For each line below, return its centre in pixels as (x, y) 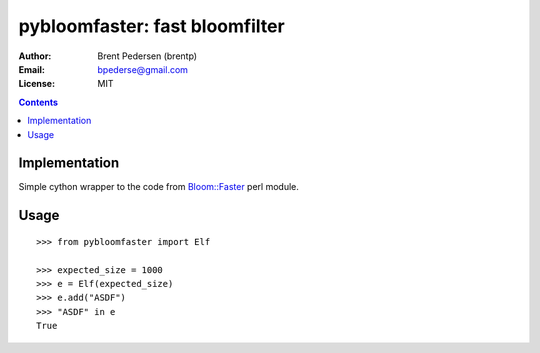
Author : (35, 56)
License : (36, 84)
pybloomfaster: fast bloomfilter (151, 26)
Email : (31, 69)
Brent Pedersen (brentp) (147, 56)
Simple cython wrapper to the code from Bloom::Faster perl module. (159, 187)
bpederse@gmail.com (143, 69)
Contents (38, 102)
